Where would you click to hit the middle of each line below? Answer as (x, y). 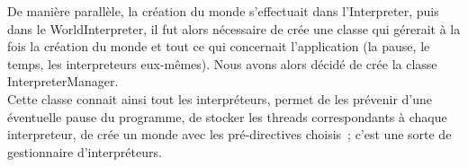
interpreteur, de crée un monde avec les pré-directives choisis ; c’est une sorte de (229, 134)
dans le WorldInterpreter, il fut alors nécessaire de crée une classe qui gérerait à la (234, 28)
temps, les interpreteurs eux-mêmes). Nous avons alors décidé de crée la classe (222, 63)
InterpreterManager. (63, 81)
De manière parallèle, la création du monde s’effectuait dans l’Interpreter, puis (223, 11)
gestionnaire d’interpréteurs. (85, 151)
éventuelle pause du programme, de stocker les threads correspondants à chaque (227, 116)
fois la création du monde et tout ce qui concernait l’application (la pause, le (219, 46)
